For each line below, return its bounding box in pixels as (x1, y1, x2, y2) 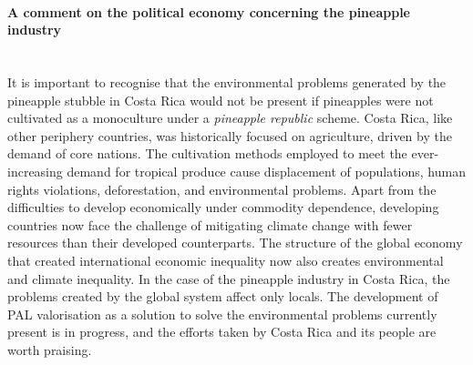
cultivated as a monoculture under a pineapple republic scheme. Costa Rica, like (7, 108, 453, 127)
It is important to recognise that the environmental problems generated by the (7, 72, 447, 91)
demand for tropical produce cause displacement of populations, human (67, 161, 466, 180)
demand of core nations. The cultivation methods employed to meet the (7, 144, 407, 163)
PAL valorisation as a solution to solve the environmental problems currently (7, 304, 437, 323)
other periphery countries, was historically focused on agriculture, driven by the (7, 126, 452, 145)
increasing (7, 161, 63, 180)
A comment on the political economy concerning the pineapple (7, 2, 410, 21)
